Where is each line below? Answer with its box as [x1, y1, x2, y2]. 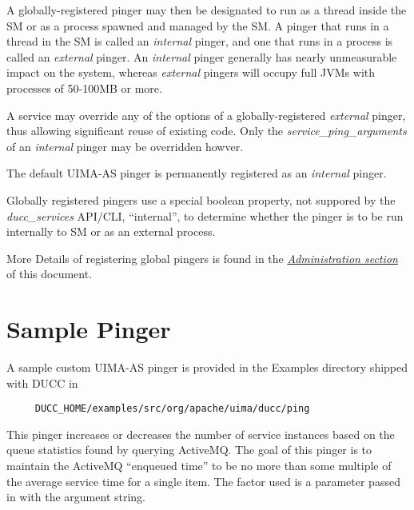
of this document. [6, 265, 93, 282]
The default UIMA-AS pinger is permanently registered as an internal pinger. [6, 165, 387, 181]
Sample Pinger [6, 313, 171, 345]
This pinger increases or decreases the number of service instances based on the [6, 425, 395, 442]
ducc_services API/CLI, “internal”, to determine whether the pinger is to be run [6, 207, 404, 224]
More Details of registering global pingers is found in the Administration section [6, 249, 398, 266]
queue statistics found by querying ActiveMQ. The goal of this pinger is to [6, 441, 372, 458]
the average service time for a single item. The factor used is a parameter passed [6, 472, 400, 489]
